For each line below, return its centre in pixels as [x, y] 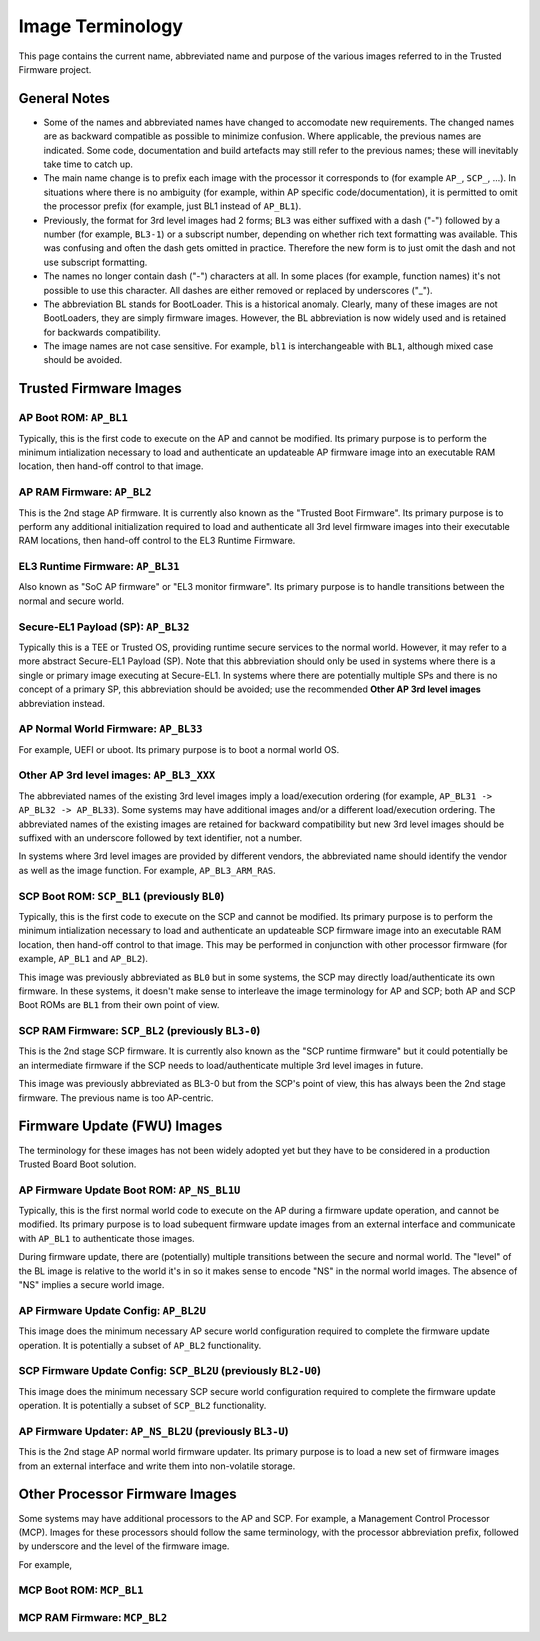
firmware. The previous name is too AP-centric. [116, 1097]
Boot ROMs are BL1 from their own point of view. [119, 1005]
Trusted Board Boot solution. [77, 1164]
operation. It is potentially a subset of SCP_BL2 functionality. [142, 1406]
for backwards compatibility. [102, 332]
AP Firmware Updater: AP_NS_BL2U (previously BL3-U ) [153, 1431]
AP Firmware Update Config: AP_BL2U [112, 1310]
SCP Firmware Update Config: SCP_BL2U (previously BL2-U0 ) [170, 1371]
